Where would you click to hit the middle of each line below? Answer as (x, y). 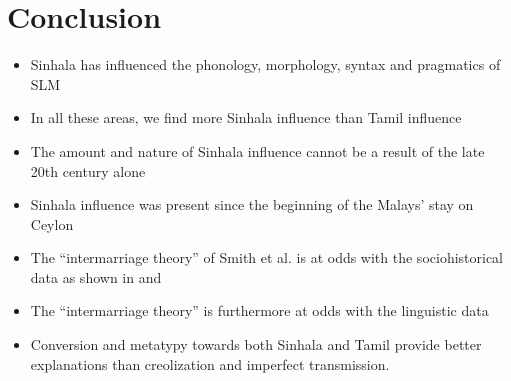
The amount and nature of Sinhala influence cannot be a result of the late (257, 150)
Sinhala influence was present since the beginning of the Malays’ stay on (252, 204)
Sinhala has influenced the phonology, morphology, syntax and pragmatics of (265, 64)
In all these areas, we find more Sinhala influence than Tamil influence (246, 117)
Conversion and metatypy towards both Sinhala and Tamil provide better (256, 344)
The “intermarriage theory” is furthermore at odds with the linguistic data (259, 310)
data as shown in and (96, 276)
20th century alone (88, 170)
